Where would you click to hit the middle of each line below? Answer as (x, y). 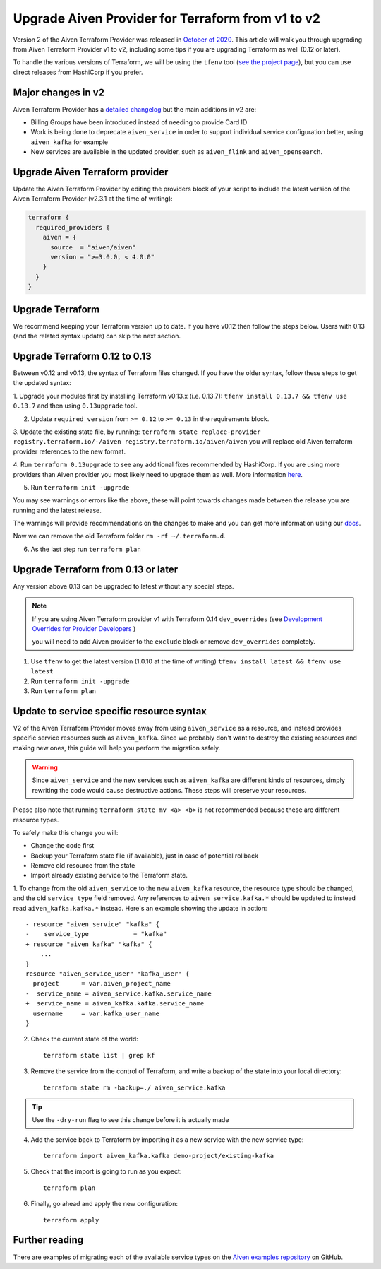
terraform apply (71, 1220)
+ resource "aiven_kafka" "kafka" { (89, 944)
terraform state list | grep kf (99, 1055)
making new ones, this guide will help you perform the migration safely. (117, 748)
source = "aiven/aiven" (93, 247)
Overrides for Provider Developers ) (84, 628)
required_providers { (73, 227)
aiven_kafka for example (69, 142)
